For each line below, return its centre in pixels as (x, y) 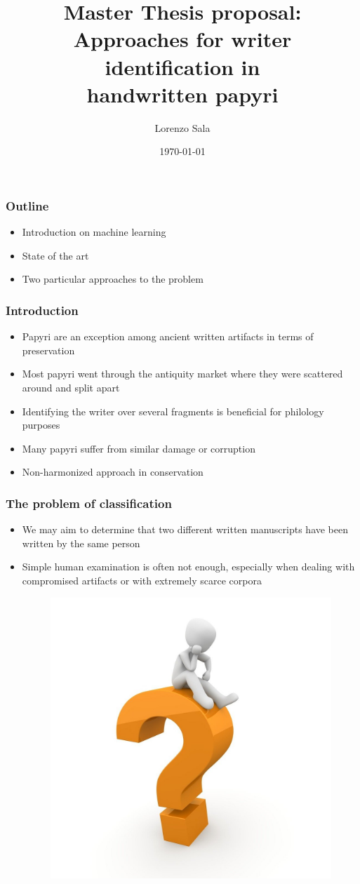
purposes (41, 425)
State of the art (55, 255)
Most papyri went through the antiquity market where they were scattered (182, 374)
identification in (182, 66)
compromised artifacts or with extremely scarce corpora (142, 580)
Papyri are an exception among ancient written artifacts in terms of (168, 336)
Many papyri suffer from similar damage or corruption (139, 448)
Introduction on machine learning (94, 232)
